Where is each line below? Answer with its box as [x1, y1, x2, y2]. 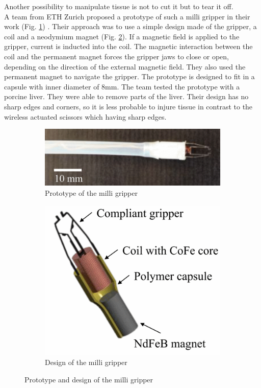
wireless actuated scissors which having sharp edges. [4, 111, 167, 122]
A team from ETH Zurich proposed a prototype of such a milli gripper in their [4, 11, 250, 21]
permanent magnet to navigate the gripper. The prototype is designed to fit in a [4, 71, 255, 82]
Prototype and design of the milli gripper [24, 374, 153, 385]
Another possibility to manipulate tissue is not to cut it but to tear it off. [4, 1, 233, 11]
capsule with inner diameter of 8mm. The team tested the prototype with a [4, 81, 240, 92]
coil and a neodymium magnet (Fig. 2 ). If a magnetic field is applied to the [4, 31, 240, 41]
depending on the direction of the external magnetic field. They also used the [4, 61, 246, 72]
